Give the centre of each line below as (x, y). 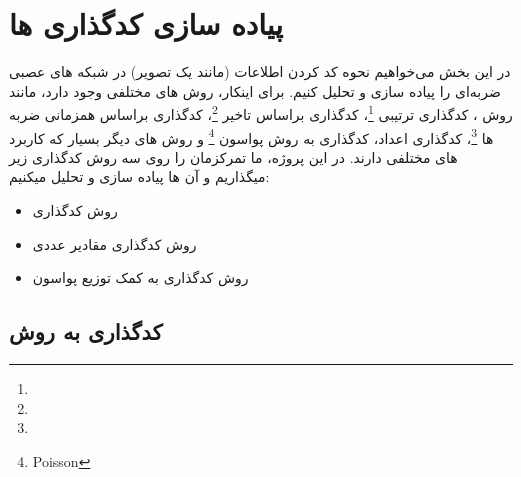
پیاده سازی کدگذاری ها (146, 23)
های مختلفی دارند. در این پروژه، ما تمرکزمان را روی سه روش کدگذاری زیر (233, 156)
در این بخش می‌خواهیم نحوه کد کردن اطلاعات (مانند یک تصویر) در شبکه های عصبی (260, 71)
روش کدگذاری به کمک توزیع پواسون (140, 277)
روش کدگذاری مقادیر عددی (114, 243)
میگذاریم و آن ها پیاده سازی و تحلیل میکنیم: (139, 176)
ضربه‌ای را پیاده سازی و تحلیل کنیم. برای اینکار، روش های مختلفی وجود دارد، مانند (255, 90)
